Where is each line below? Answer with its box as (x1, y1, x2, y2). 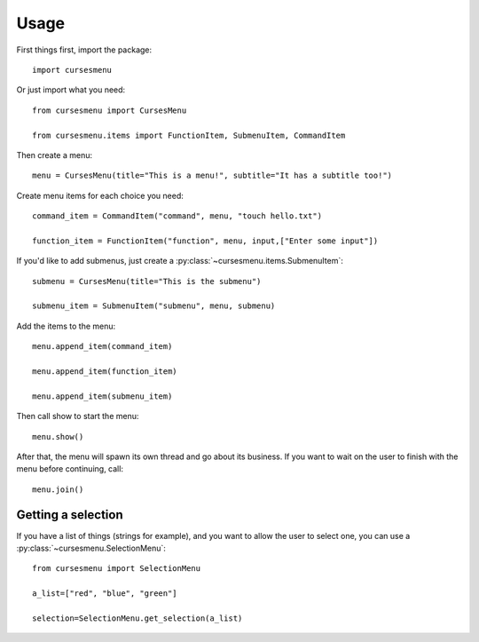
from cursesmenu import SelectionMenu (32, 564, 201, 574)
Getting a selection (16, 507, 123, 522)
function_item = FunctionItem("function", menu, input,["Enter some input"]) (32, 235, 379, 246)
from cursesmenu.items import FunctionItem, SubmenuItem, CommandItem (32, 130, 346, 140)
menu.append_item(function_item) (32, 366, 177, 376)
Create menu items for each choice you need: (16, 190, 184, 201)
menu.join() (32, 484, 84, 495)
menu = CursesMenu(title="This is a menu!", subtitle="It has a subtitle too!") (32, 170, 393, 181)
